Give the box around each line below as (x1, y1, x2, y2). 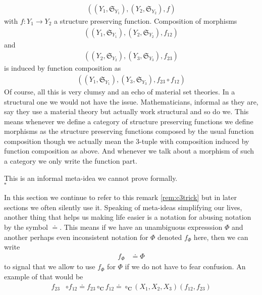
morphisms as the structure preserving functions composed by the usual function (4, 126, 254, 136)
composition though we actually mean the (4, 135, 134, 146)
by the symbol (4, 222, 48, 232)
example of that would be (4, 271, 83, 281)
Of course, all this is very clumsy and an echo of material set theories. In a (4, 86, 235, 96)
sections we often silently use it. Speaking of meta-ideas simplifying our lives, (4, 202, 242, 212)
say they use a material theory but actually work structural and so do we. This (4, 106, 249, 117)
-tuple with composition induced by (139, 135, 249, 146)
